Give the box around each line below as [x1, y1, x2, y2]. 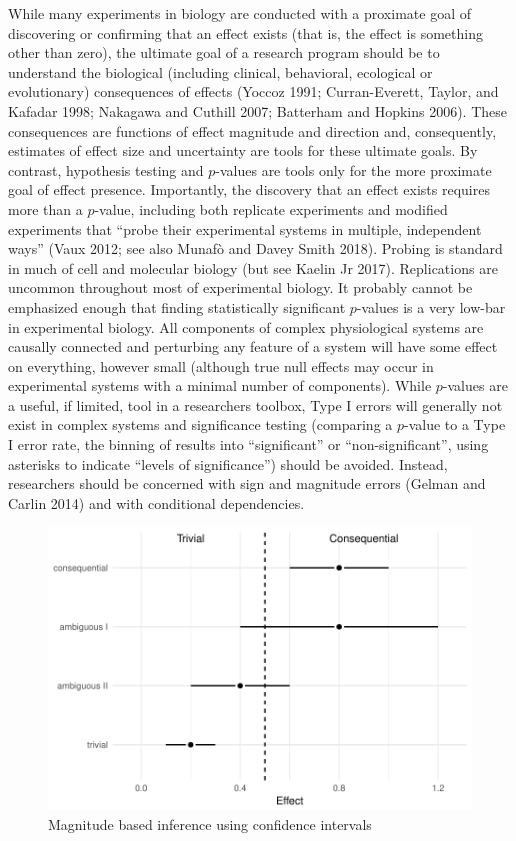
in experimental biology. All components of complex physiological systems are [8, 316, 484, 337]
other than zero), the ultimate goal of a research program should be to [8, 42, 440, 63]
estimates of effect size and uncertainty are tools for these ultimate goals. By [8, 140, 478, 161]
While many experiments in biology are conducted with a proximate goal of [8, 3, 471, 23]
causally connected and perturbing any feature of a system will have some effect [8, 336, 498, 357]
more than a [8, 198, 83, 219]
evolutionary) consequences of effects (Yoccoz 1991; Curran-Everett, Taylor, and [8, 81, 499, 102]
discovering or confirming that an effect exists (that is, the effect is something [8, 22, 483, 43]
